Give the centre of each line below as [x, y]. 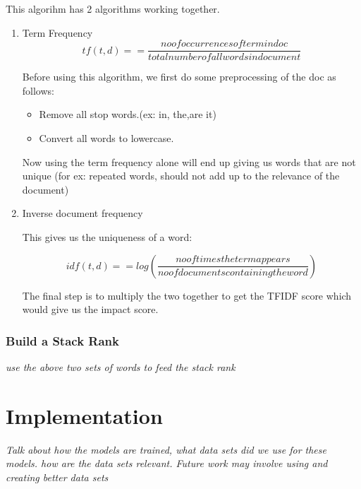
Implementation [84, 415]
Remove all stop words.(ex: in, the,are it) [128, 114]
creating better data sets [57, 477]
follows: [38, 90]
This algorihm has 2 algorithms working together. [113, 8]
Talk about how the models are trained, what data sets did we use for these [166, 449]
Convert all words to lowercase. [106, 138]
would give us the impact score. [90, 309]
